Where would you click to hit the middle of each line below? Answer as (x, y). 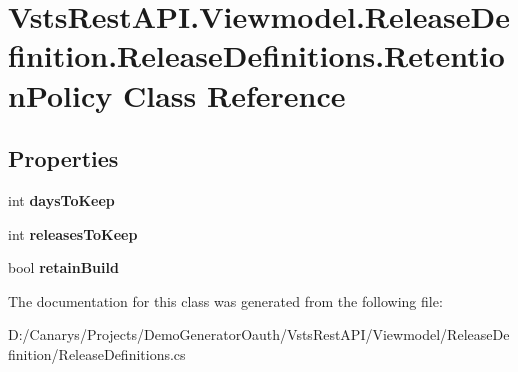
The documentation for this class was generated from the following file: (225, 300)
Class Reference (234, 94)
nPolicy (60, 94)
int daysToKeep (61, 199)
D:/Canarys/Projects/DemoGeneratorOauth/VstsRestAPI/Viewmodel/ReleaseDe (259, 334)
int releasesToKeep (73, 233)
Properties (63, 158)
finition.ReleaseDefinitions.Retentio (256, 55)
